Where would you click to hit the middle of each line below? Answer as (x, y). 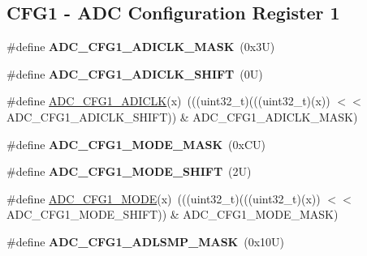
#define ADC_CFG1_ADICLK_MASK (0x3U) (141, 47)
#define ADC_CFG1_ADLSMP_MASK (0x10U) (146, 241)
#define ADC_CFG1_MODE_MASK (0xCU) (136, 144)
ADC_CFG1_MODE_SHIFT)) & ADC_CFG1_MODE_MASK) (173, 214)
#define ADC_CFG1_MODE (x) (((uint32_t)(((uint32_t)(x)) (164, 198)
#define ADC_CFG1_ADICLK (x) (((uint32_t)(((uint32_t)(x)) (168, 101)
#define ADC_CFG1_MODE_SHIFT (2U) (129, 171)
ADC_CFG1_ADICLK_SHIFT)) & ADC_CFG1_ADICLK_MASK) (182, 116)
